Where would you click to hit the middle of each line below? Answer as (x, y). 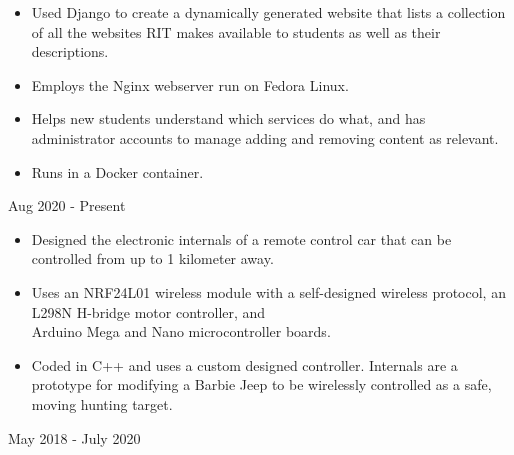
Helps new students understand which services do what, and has (228, 118)
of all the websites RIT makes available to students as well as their (236, 31)
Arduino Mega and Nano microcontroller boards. (181, 331)
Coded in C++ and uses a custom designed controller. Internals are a (244, 364)
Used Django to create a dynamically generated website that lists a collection (268, 12)
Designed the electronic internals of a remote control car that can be (241, 238)
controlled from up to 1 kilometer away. (152, 258)
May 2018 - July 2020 (74, 437)
